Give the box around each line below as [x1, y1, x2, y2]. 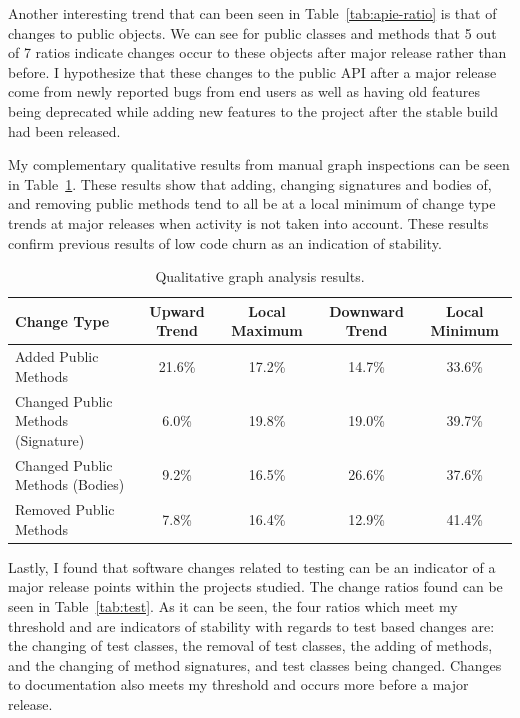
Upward [149, 300, 205, 321]
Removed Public [15, 499, 115, 520]
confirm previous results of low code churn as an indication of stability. [8, 232, 442, 253]
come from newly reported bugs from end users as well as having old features [8, 81, 480, 102]
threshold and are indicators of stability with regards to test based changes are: [8, 615, 495, 636]
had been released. [8, 120, 121, 141]
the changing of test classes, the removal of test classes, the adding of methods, [8, 635, 493, 656]
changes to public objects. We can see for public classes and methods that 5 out [8, 22, 497, 43]
